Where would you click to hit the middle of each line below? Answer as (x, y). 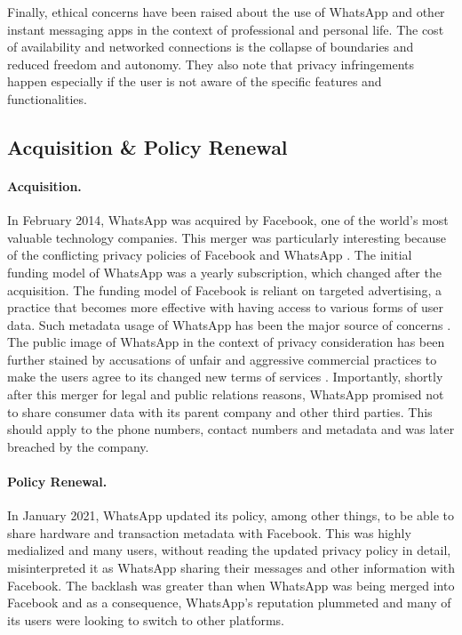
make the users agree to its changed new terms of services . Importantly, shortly (225, 377)
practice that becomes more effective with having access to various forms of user (225, 307)
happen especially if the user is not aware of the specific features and (195, 81)
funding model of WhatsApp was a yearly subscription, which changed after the (224, 272)
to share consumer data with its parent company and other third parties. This (220, 411)
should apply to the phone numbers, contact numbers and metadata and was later (231, 429)
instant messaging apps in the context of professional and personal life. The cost (226, 29)
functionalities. (47, 98)
